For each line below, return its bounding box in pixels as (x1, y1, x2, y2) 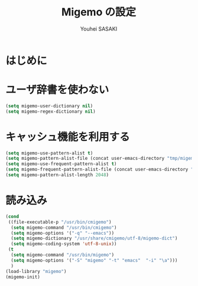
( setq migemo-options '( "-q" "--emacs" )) (11, 230, 115, 236)
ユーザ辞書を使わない (5, 83, 109, 97)
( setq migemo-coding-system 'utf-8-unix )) (11, 241, 117, 247)
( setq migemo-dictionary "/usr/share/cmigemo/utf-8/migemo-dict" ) (11, 235, 178, 242)
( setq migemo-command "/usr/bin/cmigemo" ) (11, 225, 117, 231)
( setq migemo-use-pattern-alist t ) (5, 150, 93, 156)
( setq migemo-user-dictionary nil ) (5, 103, 93, 109)
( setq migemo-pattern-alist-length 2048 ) (5, 172, 109, 178)
